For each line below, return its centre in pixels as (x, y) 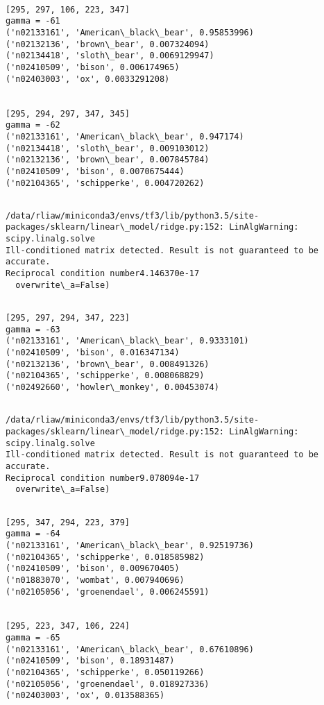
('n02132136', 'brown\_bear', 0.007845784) (108, 160)
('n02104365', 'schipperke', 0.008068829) (105, 376)
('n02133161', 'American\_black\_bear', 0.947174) (125, 136)
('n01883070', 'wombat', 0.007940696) (95, 580)
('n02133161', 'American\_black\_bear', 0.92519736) (130, 545)
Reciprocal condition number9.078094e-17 (103, 478)
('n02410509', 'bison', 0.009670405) (93, 569)
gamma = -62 (33, 125)
